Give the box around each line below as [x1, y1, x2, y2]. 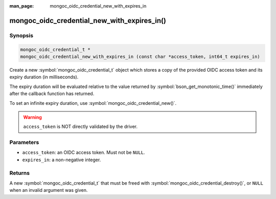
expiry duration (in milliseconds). [9, 74, 79, 80]
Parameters [9, 139, 39, 146]
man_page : [9, 3, 34, 9]
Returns [9, 169, 30, 176]
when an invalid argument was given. [9, 187, 88, 193]
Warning [23, 114, 42, 120]
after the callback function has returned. [9, 91, 95, 97]
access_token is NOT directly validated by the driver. [23, 123, 138, 130]
